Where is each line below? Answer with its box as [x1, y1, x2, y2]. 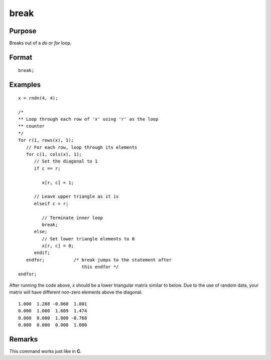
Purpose [9, 27, 37, 35]
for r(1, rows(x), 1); [18, 137, 74, 143]
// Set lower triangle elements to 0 [42, 236, 135, 241]
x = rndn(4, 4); [18, 95, 58, 101]
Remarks [9, 335, 38, 343]
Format [9, 53, 33, 61]
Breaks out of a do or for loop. [9, 40, 72, 46]
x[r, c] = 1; [42, 179, 74, 186]
